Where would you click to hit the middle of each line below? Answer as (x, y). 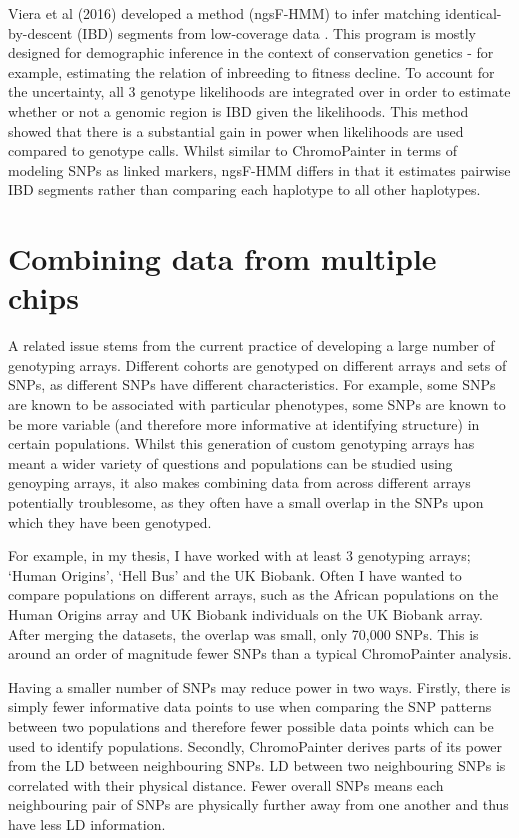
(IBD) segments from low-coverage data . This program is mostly (276, 32)
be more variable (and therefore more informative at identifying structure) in (244, 423)
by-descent (40, 32)
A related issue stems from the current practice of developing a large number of (251, 345)
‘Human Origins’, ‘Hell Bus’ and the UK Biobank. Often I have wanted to (235, 574)
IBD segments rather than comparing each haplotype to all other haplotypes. (244, 189)
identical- (473, 13)
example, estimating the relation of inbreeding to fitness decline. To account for (251, 71)
